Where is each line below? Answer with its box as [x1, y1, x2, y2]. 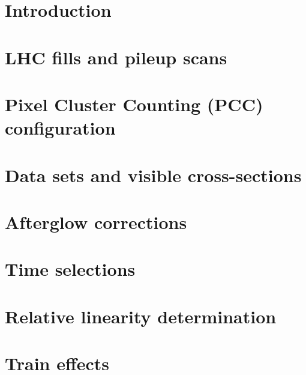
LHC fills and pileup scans [5, 44, 227, 69]
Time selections [5, 257, 136, 281]
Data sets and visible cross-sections [5, 162, 302, 187]
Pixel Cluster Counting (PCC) [5, 91, 263, 116]
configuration [5, 115, 116, 140]
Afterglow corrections [5, 209, 187, 234]
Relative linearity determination [5, 303, 277, 328]
